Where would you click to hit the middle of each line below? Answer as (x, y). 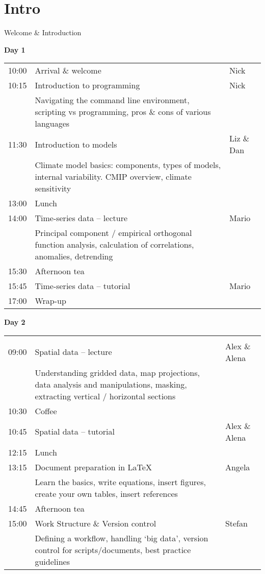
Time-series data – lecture (81, 218)
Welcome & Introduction (43, 32)
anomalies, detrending (74, 256)
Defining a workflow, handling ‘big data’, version (122, 538)
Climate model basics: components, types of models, (128, 165)
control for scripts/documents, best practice (113, 549)
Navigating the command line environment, (112, 100)
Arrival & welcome (68, 70)
